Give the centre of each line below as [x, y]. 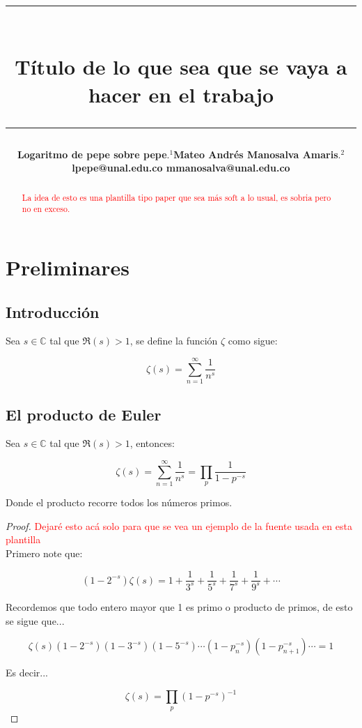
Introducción [53, 311]
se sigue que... [35, 620]
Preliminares [68, 267]
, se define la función [174, 341]
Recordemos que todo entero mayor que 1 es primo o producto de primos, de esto [179, 606]
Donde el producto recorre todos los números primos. [119, 502]
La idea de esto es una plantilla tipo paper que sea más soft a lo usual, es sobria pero [176, 197]
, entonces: [152, 443]
